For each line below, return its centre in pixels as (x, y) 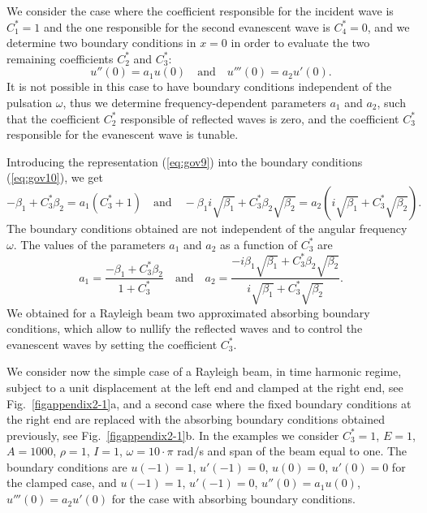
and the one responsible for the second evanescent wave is (187, 26)
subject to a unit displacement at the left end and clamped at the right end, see (205, 387)
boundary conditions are (67, 466)
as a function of (259, 244)
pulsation (30, 102)
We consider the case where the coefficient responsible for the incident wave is (200, 11)
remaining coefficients (60, 58)
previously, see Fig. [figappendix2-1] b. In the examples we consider (173, 435)
